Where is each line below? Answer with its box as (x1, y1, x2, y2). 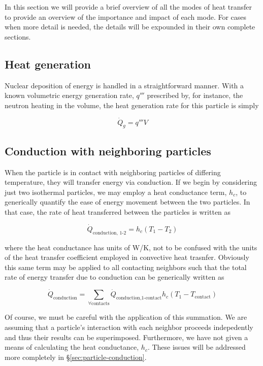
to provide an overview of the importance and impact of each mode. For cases (5, 11, 247, 22)
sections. (5, 31, 31, 42)
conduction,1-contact (116, 295, 162, 301)
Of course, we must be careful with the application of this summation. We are (5, 312, 247, 322)
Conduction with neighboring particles (5, 143, 211, 158)
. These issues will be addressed (147, 342, 246, 352)
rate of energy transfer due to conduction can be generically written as (5, 272, 224, 282)
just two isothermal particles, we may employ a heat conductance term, (5, 186, 227, 197)
